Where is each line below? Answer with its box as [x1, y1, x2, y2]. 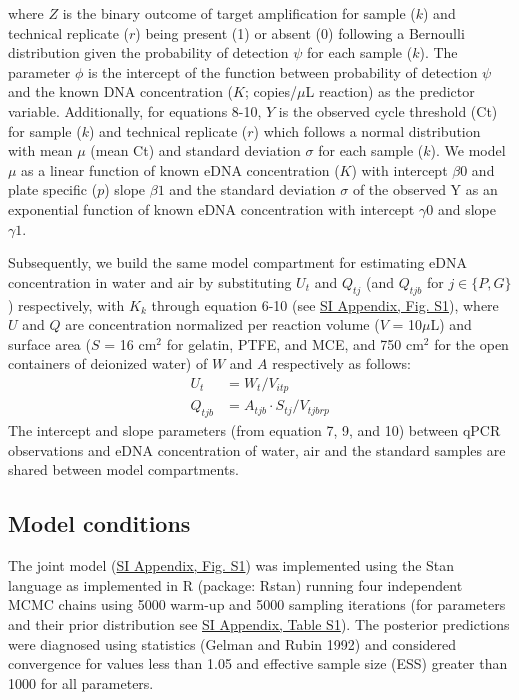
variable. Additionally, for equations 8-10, [8, 100, 262, 121]
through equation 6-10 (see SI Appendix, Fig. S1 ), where [151, 294, 499, 315]
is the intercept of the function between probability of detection [87, 61, 478, 82]
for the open [434, 333, 509, 354]
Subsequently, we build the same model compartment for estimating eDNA [8, 252, 467, 273]
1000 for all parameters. [8, 672, 154, 693]
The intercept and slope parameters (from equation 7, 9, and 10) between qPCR [8, 420, 501, 441]
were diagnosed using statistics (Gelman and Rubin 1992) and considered [8, 633, 457, 654]
